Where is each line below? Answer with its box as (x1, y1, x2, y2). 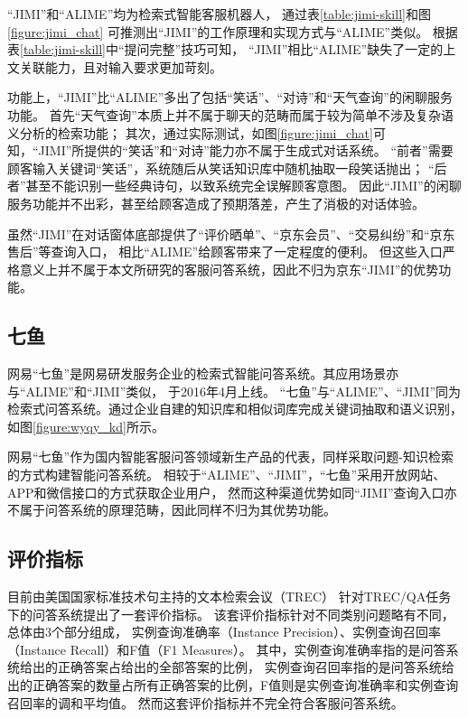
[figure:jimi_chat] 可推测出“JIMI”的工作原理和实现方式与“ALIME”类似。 (7, 22, 429, 41)
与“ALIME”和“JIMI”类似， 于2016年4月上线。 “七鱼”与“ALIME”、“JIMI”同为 (7, 381, 462, 400)
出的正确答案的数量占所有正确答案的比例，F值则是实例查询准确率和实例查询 (7, 676, 459, 695)
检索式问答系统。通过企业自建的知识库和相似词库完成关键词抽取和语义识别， (7, 399, 463, 418)
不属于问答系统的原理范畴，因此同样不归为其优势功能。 (7, 500, 336, 519)
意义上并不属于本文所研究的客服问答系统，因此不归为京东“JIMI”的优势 (19, 259, 439, 278)
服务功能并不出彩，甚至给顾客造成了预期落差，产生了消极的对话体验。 (7, 193, 425, 212)
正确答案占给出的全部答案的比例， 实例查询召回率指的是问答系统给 (57, 657, 454, 676)
